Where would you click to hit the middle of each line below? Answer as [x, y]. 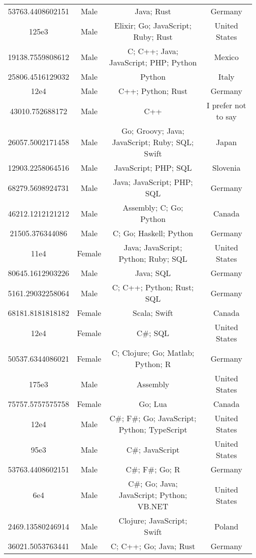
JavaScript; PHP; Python [153, 62]
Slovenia [226, 168]
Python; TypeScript [153, 429]
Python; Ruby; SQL [153, 259]
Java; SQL [153, 273]
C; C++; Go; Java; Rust [153, 546]
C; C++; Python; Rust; [153, 287]
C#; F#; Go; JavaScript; [153, 418]
